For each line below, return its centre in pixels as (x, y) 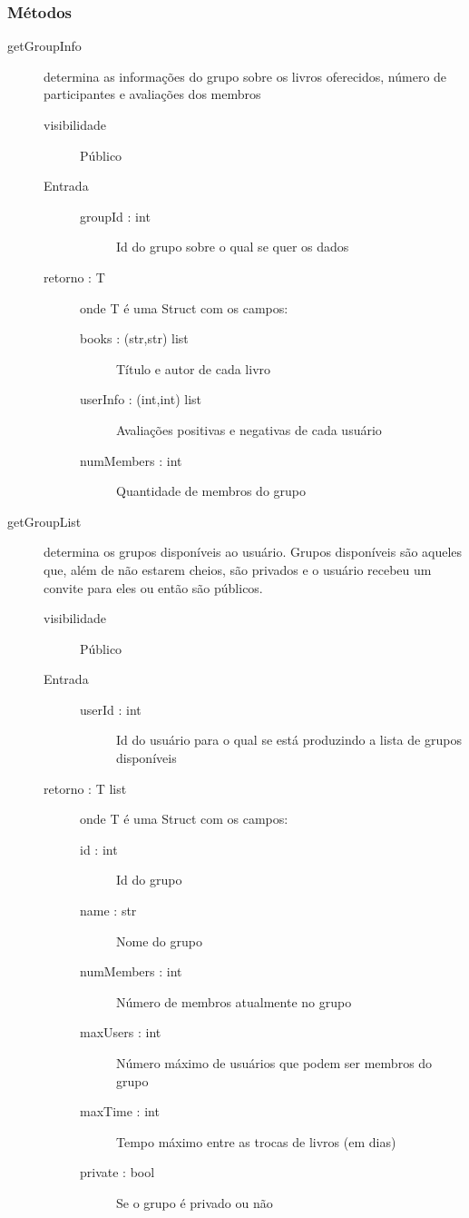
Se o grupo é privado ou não (195, 1202)
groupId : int (115, 216)
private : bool (117, 1172)
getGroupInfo (44, 46)
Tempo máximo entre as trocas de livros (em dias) (256, 1141)
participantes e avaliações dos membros (152, 94)
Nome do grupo (159, 941)
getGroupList (44, 521)
